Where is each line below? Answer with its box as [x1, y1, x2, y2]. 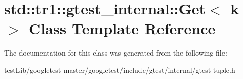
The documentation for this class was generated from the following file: [4, 47, 227, 58]
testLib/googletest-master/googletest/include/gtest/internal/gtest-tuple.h [4, 64, 235, 75]
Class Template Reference [29, 18, 216, 39]
